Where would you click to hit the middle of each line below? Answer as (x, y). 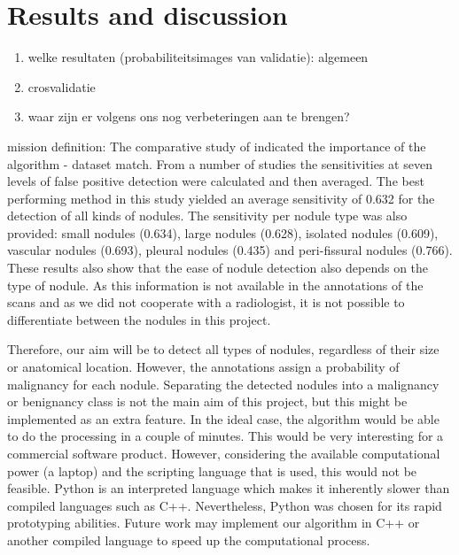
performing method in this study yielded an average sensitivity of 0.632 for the (221, 198)
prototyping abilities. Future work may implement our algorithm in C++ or (214, 523)
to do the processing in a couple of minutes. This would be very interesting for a (226, 436)
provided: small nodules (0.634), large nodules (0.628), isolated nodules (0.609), (223, 232)
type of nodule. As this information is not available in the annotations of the (215, 285)
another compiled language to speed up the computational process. (189, 540)
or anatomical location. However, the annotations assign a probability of (203, 367)
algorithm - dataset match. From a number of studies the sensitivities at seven (220, 163)
